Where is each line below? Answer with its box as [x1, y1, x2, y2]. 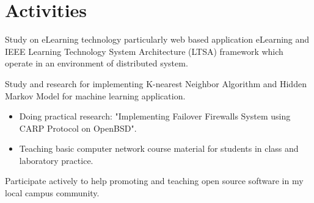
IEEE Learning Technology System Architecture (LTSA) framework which [5, 45, 283, 57]
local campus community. [5, 187, 100, 199]
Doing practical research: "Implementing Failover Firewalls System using [19, 110, 291, 123]
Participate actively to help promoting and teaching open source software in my [5, 174, 304, 187]
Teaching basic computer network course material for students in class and [19, 142, 299, 155]
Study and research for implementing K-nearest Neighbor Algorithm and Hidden [5, 77, 307, 90]
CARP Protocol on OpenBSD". [19, 121, 137, 134]
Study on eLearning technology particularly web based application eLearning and [5, 33, 310, 46]
